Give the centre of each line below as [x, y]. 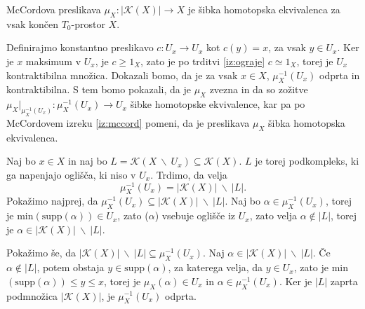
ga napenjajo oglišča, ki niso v [71, 174]
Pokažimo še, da [41, 253]
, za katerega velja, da [215, 267]
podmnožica [32, 295]
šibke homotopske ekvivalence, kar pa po [218, 104]
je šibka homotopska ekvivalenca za [264, 9]
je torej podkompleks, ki [307, 161]
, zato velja [273, 215]
